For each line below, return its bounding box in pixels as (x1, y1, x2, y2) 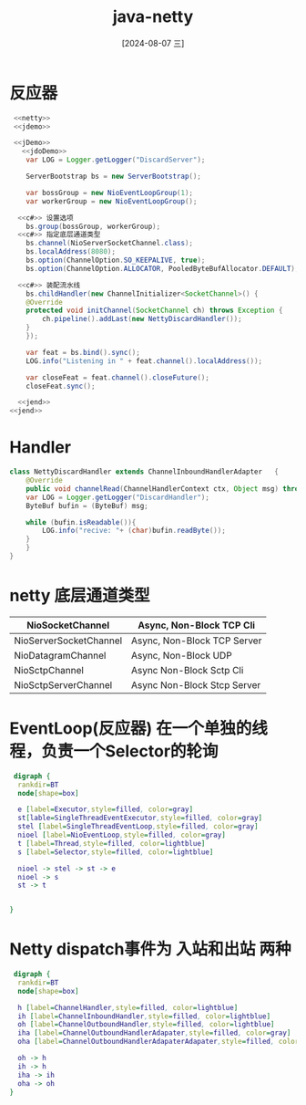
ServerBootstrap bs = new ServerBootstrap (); (25, 172, 202, 182)
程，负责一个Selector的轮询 (9, 741, 219, 761)
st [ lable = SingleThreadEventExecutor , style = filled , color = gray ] (17, 814, 262, 823)
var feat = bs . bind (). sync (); (25, 348, 141, 357)
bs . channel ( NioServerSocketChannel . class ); (25, 239, 194, 248)
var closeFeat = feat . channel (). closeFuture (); (25, 372, 209, 382)
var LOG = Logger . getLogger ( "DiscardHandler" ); (25, 493, 209, 502)
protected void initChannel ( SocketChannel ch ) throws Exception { (25, 306, 283, 316)
